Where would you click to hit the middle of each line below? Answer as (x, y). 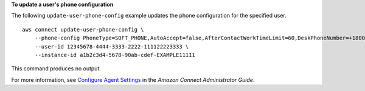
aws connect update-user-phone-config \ (83, 29)
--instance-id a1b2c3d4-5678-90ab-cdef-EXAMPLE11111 (115, 55)
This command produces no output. (56, 69)
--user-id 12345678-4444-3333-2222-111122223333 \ (112, 46)
